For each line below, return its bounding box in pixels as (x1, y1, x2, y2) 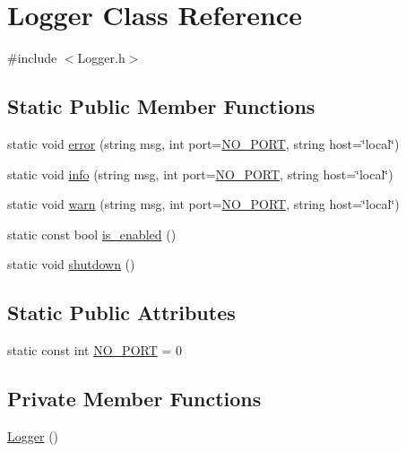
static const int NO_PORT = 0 (7, 341, 182, 360)
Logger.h (77, 48, 125, 67)
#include (7, 48, 57, 67)
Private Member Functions (7, 385, 262, 413)
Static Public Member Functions (7, 92, 315, 120)
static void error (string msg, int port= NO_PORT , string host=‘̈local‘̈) (7, 134, 400, 152)
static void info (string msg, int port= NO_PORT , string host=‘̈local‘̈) (7, 164, 393, 183)
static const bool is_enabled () (7, 224, 177, 243)
